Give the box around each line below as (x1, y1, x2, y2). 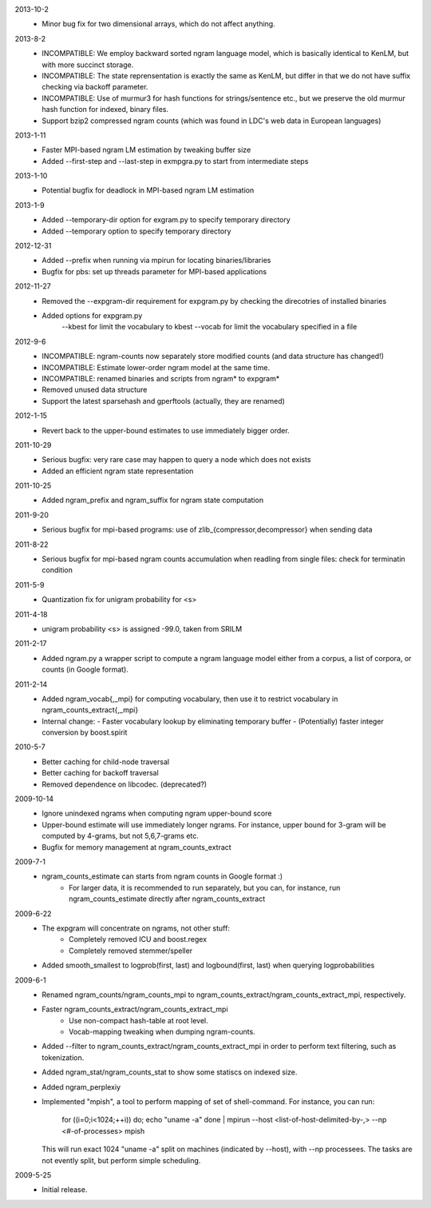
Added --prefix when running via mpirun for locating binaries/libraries (42, 256, 271, 265)
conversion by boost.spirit (42, 728, 128, 737)
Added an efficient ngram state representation (42, 466, 194, 476)
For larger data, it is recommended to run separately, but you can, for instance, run (69, 883, 341, 892)
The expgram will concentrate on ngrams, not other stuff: (42, 923, 231, 933)
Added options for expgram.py (42, 310, 143, 320)
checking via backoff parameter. (42, 82, 148, 92)
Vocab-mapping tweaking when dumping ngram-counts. (69, 1027, 255, 1037)
